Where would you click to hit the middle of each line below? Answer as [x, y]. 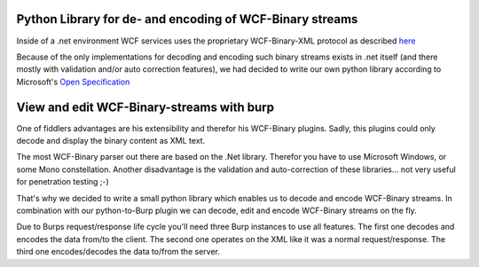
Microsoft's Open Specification [73, 82]
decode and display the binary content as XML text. [111, 140]
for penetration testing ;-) [63, 182]
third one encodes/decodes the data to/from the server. [118, 252]
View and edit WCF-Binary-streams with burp [145, 107]
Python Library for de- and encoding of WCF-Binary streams [187, 19]
